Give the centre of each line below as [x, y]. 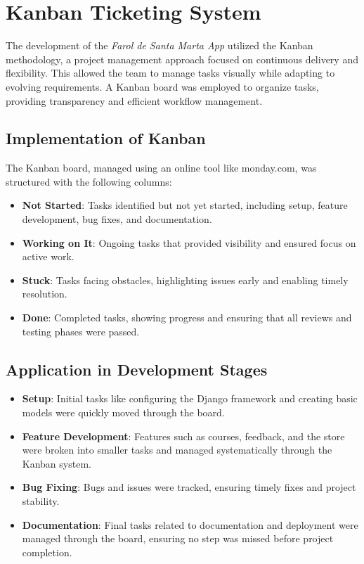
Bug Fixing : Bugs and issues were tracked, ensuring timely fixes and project [189, 487]
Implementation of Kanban [106, 138]
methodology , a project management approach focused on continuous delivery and [182, 59]
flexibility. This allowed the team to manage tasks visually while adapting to [170, 73]
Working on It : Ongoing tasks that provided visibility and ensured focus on [189, 242]
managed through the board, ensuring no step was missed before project [178, 538]
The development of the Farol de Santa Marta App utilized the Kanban [160, 45]
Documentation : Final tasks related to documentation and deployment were [190, 524]
